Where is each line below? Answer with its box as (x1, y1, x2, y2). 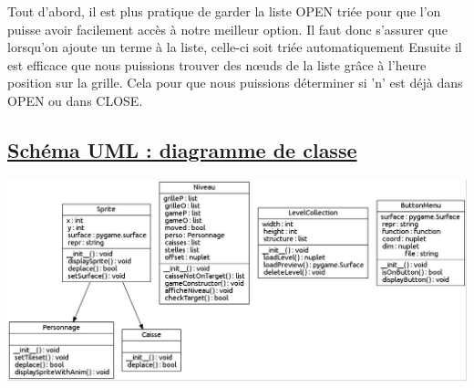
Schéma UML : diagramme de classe (7, 135, 357, 163)
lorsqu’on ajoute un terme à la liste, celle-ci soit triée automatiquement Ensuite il (7, 37, 462, 57)
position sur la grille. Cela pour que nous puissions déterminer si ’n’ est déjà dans (7, 73, 463, 92)
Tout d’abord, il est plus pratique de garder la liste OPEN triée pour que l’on (7, 2, 441, 20)
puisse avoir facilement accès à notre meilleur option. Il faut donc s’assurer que (7, 19, 448, 38)
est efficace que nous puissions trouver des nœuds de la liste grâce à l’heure (7, 55, 427, 74)
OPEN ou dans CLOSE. (7, 90, 143, 110)
